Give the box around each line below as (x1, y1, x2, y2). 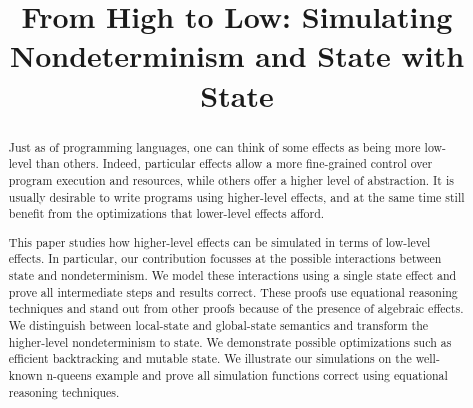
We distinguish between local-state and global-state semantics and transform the (8, 317, 429, 333)
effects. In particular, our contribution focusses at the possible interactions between (8, 250, 442, 267)
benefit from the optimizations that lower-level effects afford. (8, 205, 325, 222)
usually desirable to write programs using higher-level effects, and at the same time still (8, 188, 465, 205)
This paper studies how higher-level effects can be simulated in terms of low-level (8, 233, 431, 250)
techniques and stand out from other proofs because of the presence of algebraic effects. (8, 300, 464, 317)
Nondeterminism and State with (9, 35, 465, 76)
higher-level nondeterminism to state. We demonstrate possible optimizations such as (8, 333, 452, 350)
